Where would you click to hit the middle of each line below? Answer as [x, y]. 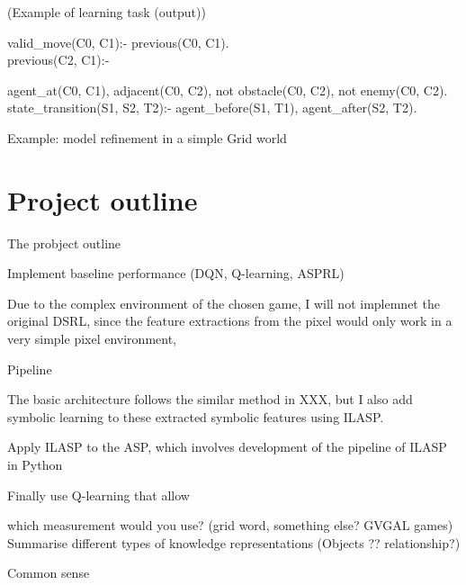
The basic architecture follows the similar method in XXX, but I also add [210, 399]
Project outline [103, 199]
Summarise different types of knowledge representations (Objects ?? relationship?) [234, 542]
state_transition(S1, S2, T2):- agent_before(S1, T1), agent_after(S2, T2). [212, 108]
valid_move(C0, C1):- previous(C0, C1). [118, 42]
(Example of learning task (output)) [107, 12]
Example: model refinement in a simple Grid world [147, 137]
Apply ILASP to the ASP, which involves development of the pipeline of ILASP [227, 447]
